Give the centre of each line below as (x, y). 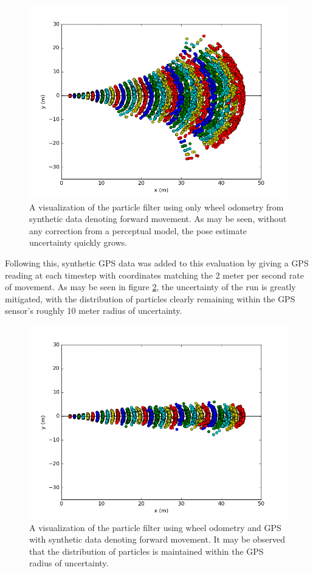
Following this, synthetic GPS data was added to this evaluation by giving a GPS (157, 262)
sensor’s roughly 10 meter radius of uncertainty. (94, 311)
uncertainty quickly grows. (78, 242)
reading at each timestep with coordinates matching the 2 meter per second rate (154, 275)
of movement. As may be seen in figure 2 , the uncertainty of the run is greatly (150, 287)
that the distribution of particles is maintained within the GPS (146, 551)
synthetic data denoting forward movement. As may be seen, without (158, 219)
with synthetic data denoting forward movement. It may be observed (157, 539)
